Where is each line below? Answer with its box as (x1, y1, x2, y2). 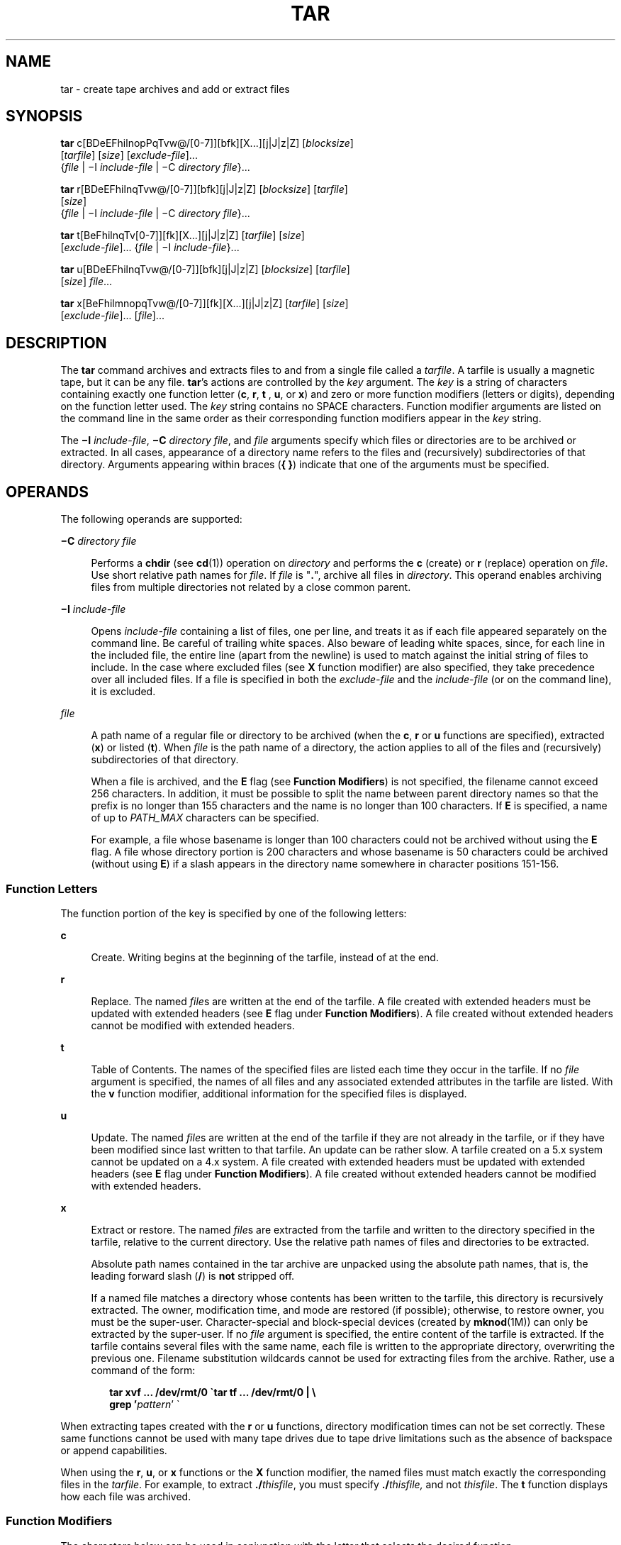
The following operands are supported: (60, 513, 242, 526)
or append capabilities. (60, 1444, 167, 1456)
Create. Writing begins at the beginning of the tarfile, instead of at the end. (91, 951, 439, 963)
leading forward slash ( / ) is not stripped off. (91, 1269, 295, 1282)
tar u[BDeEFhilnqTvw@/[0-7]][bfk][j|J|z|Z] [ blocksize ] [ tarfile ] (60, 263, 350, 276)
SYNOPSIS (6, 107, 83, 126)
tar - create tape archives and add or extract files (60, 82, 290, 95)
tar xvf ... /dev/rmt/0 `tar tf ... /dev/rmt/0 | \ (109, 1385, 316, 1398)
